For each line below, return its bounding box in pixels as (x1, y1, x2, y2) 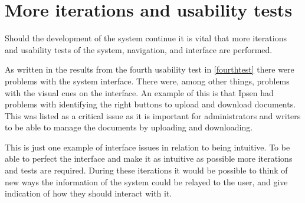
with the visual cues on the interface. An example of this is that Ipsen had (5, 86, 274, 99)
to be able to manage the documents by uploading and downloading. (5, 121, 253, 133)
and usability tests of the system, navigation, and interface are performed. (5, 43, 273, 55)
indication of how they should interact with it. (5, 187, 172, 199)
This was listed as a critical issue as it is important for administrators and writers (5, 109, 301, 122)
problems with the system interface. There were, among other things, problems (5, 74, 290, 87)
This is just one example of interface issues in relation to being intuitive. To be (5, 140, 290, 153)
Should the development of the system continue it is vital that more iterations (5, 32, 287, 44)
